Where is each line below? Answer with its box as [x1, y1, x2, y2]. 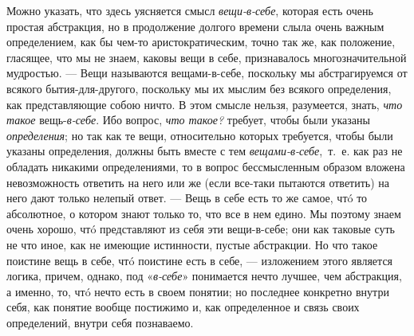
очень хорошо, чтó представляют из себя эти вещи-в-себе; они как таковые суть [6, 221, 395, 237]
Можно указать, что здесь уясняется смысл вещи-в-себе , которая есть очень [6, 2, 373, 18]
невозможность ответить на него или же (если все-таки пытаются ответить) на [6, 174, 390, 190]
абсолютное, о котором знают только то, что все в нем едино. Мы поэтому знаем [6, 205, 401, 221]
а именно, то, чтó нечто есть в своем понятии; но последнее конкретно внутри [6, 283, 389, 299]
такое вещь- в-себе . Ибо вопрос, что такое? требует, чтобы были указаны [6, 111, 370, 128]
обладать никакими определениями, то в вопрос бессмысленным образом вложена [6, 158, 405, 174]
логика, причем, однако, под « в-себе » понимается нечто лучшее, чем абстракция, [6, 268, 402, 284]
